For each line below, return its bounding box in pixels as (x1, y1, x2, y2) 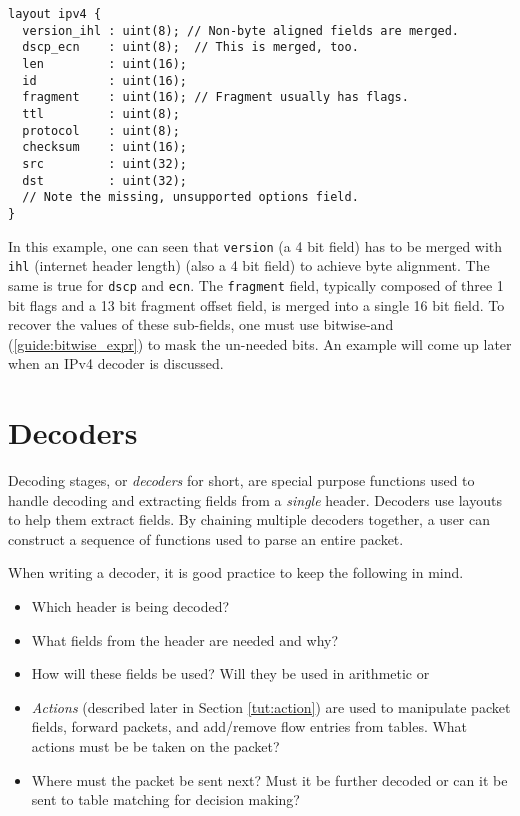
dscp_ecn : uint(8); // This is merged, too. (22, 40, 359, 55)
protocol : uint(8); (22, 123, 180, 138)
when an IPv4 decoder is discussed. (8, 353, 224, 374)
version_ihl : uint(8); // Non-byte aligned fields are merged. (22, 23, 460, 38)
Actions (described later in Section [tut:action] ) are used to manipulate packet (31, 696, 511, 717)
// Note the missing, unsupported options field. (22, 190, 359, 205)
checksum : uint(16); (22, 140, 187, 155)
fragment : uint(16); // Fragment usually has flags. (22, 90, 409, 105)
